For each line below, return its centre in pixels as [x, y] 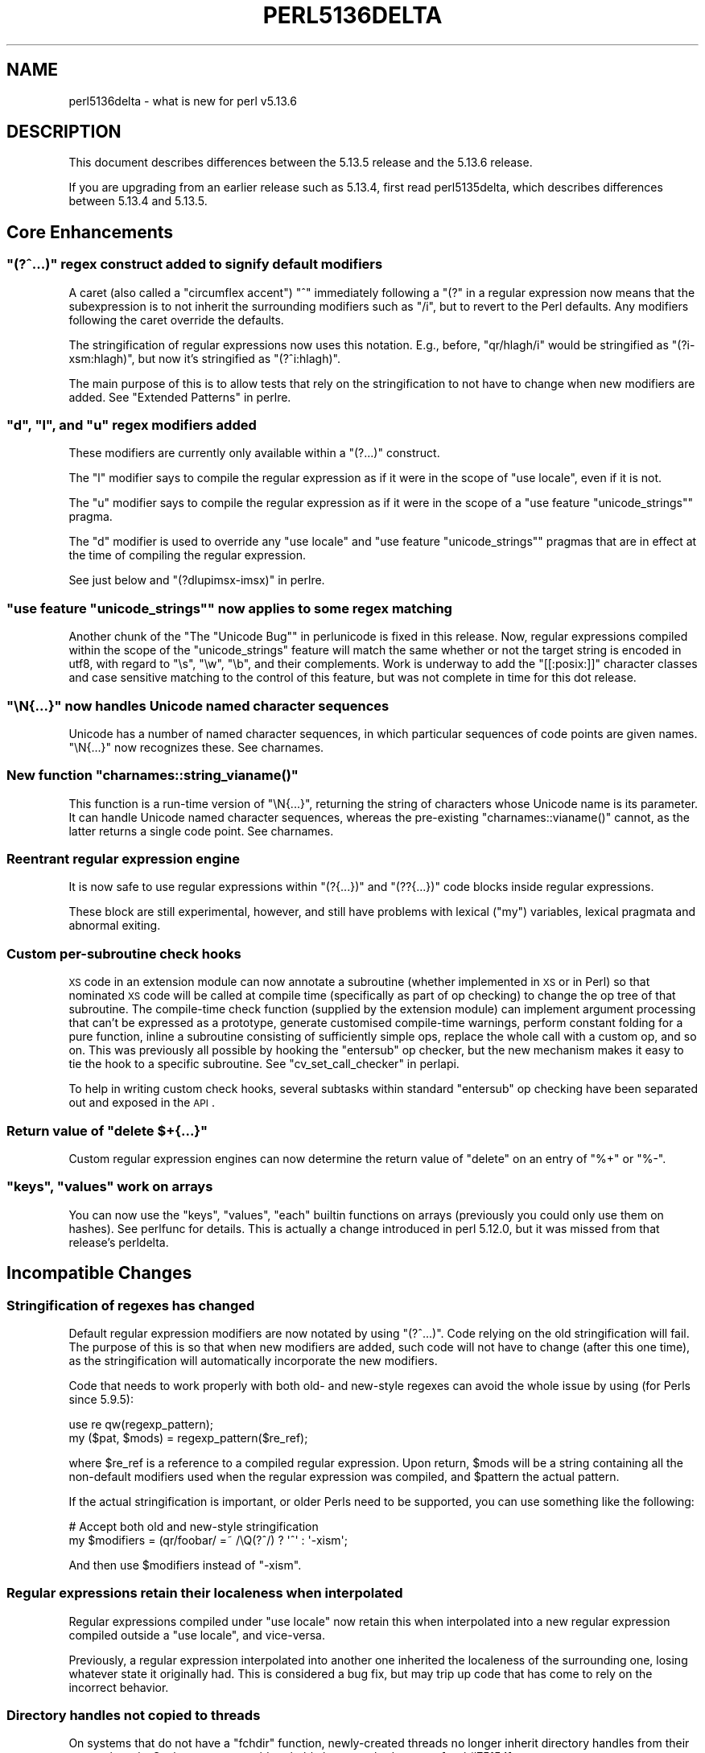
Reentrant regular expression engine [123, 859]
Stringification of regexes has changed [131, 1305]
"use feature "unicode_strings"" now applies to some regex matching [229, 608]
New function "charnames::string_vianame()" [153, 775]
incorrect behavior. [119, 1687]
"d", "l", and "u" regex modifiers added [132, 425]
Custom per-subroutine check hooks [124, 953]
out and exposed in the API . [142, 1103]
